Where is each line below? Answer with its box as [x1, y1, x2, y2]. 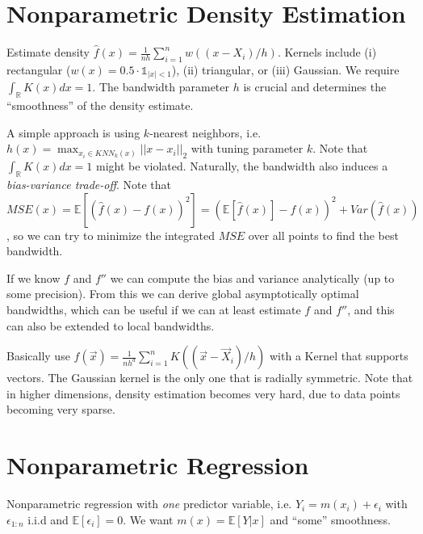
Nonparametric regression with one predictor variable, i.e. [6, 495, 292, 512]
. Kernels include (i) [277, 44, 377, 61]
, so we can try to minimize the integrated [6, 226, 215, 243]
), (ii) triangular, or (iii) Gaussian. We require [171, 61, 400, 78]
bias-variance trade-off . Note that [6, 176, 172, 193]
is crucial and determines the [243, 78, 387, 95]
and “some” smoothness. [270, 511, 391, 528]
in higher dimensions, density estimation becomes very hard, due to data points [6, 385, 400, 402]
